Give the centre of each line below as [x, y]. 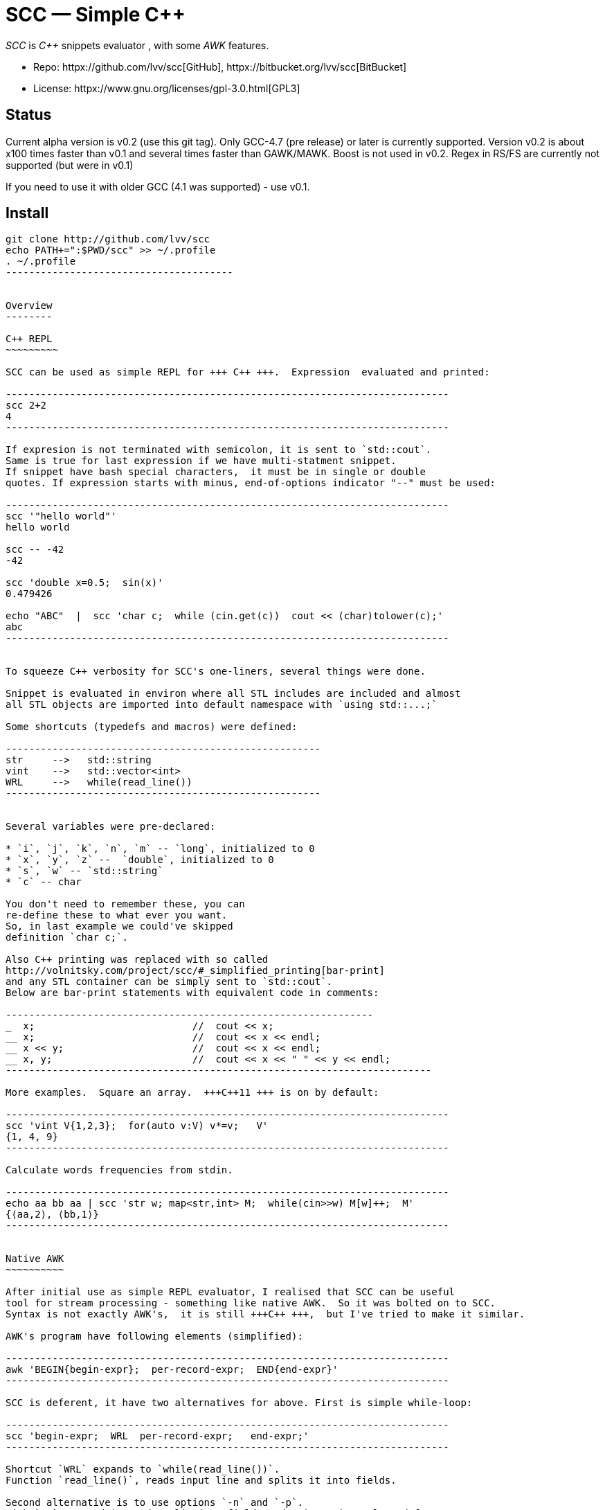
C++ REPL [29, 339]
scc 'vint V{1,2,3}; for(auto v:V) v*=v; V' [137, 1126]
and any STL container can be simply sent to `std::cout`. [169, 982]
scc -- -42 [35, 550]
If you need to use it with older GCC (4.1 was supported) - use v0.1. [158, 186]
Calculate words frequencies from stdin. [119, 1170]
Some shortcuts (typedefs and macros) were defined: [152, 727]
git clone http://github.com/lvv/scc [108, 239]
